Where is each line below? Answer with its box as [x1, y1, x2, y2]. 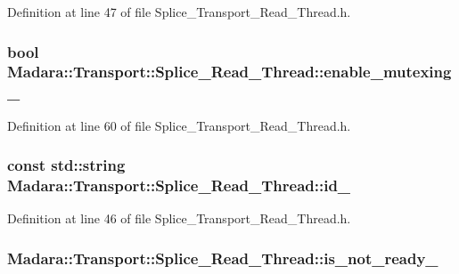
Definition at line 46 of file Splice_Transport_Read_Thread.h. [7, 209, 351, 228]
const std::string [7, 154, 126, 176]
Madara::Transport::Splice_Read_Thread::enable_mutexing [7, 60, 452, 83]
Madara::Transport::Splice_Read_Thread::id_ [7, 174, 351, 197]
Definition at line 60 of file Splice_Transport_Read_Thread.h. [7, 116, 351, 134]
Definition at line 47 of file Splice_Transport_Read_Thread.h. [7, 3, 351, 20]
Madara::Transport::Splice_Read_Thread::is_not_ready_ [7, 246, 439, 269]
